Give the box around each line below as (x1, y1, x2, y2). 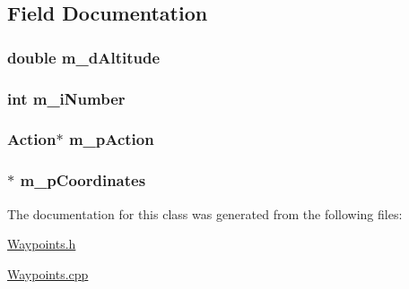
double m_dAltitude (7, 46, 161, 68)
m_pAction (68, 128, 154, 150)
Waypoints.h (7, 234, 76, 253)
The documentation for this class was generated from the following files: (7, 204, 403, 223)
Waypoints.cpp (7, 264, 89, 283)
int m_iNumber (7, 87, 126, 109)
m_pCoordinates (20, 169, 146, 191)
